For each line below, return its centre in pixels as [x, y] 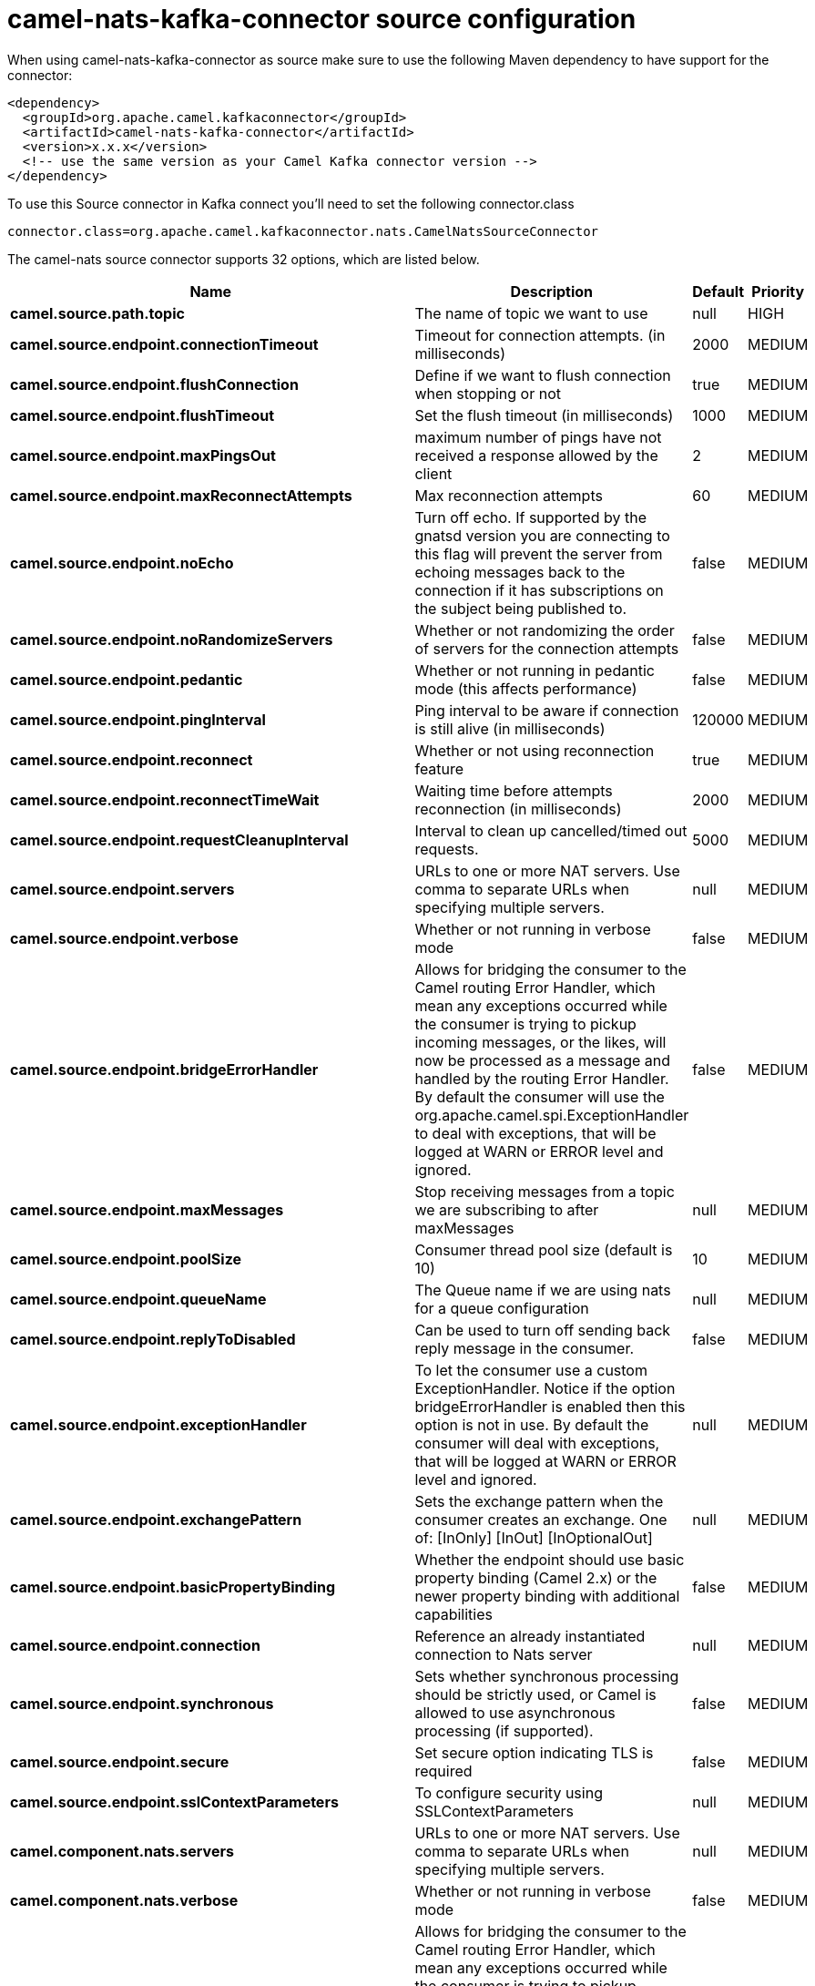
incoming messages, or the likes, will [540, 1042]
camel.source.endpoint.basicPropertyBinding [173, 1587]
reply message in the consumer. [525, 1348]
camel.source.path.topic [97, 313]
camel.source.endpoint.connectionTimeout [164, 344]
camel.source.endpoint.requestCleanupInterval [179, 839]
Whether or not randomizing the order [545, 630]
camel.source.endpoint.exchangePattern [156, 1519]
